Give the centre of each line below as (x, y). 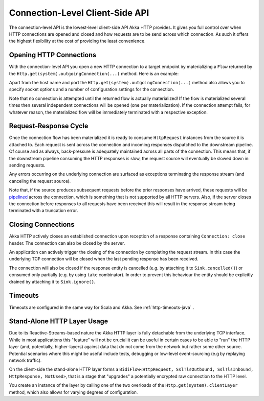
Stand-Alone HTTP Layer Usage (59, 321)
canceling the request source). (40, 181)
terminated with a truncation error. (44, 211)
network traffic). (25, 360)
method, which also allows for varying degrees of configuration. (74, 392)
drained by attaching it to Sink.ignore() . (52, 282)
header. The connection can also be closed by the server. (67, 243)
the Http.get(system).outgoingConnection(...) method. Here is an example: (94, 73)
